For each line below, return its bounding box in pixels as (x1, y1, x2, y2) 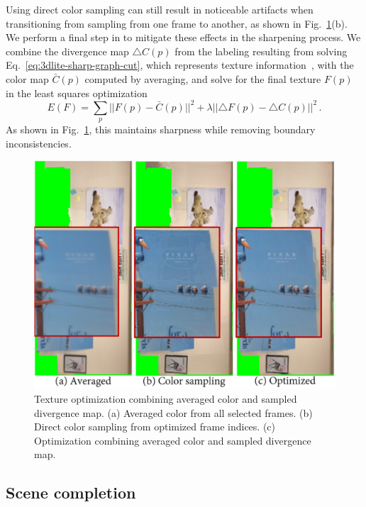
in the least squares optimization (6, 85, 148, 100)
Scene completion (6, 481, 136, 503)
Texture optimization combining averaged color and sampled (34, 391, 297, 406)
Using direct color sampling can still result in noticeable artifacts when (6, 2, 314, 16)
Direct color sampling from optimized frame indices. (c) (34, 419, 275, 434)
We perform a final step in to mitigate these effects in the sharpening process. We (6, 30, 361, 45)
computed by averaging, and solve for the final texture (84, 71, 321, 86)
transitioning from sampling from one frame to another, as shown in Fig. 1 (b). (6, 16, 348, 30)
